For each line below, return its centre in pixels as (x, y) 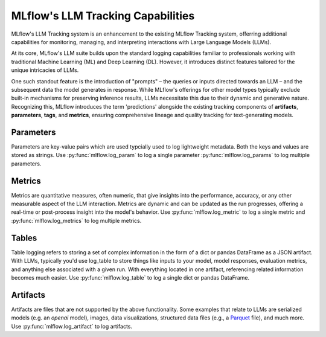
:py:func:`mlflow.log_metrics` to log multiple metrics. (76, 220)
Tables (24, 238)
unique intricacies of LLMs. (45, 70)
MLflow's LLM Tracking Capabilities (103, 16)
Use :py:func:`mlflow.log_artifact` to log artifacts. (72, 326)
